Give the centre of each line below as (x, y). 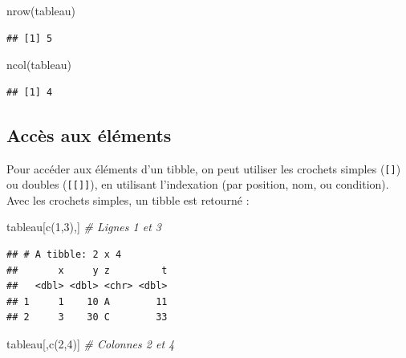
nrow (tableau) (41, 10)
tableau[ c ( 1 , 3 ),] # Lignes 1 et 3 (84, 227)
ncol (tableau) (39, 65)
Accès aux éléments (89, 134)
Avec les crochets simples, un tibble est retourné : (128, 199)
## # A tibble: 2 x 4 (64, 255)
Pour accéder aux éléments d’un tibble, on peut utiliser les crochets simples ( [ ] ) (204, 168)
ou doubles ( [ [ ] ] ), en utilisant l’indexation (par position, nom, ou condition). (198, 184)
